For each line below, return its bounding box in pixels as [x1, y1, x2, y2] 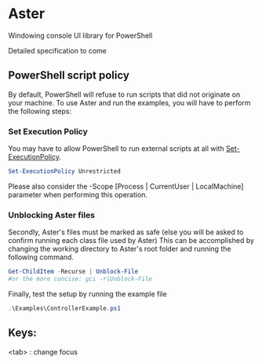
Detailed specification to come [8, 46, 107, 55]
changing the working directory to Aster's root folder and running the [8, 245, 231, 254]
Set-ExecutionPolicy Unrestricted [8, 167, 122, 175]
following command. [8, 252, 75, 262]
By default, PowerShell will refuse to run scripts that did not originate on [8, 90, 241, 99]
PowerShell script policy [8, 68, 129, 83]
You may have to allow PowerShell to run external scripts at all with [8, 144, 225, 153]
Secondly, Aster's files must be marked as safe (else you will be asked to [8, 227, 244, 237]
